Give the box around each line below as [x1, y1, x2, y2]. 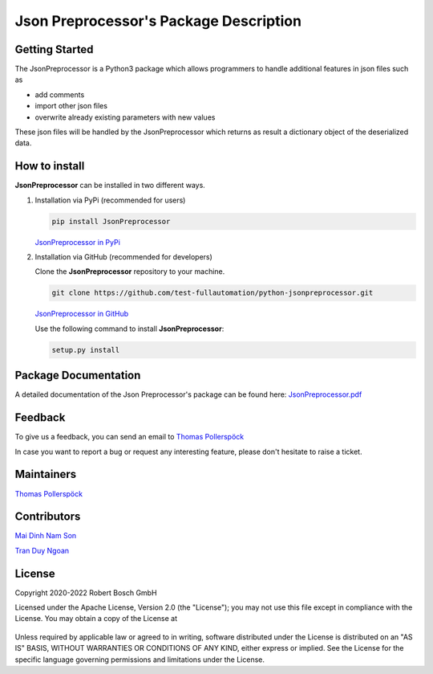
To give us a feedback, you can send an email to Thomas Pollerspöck [14, 432, 245, 442]
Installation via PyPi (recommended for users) [34, 195, 186, 205]
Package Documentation [14, 369, 141, 382]
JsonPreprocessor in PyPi [34, 237, 120, 247]
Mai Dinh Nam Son [14, 531, 77, 541]
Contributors [14, 510, 81, 524]
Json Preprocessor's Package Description [14, 12, 302, 30]
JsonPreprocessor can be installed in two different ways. [14, 181, 206, 190]
